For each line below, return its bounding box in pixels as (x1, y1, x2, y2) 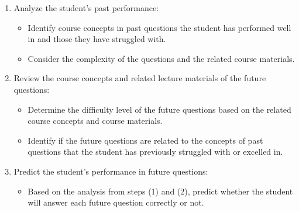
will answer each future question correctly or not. (28, 196, 204, 208)
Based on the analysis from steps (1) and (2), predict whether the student (28, 185, 293, 197)
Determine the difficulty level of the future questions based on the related (28, 103, 291, 115)
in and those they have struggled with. (28, 33, 166, 45)
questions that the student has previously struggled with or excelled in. (28, 145, 283, 158)
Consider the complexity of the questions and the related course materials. (28, 52, 295, 64)
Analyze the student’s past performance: (13, 2, 159, 13)
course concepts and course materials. (28, 114, 163, 127)
